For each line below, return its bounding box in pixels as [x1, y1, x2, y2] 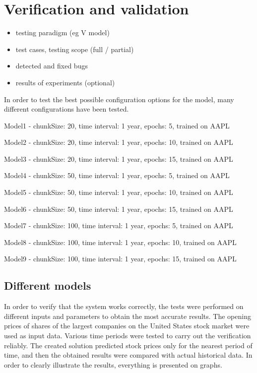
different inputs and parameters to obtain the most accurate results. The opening [4, 311, 251, 321]
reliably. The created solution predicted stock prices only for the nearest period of [4, 340, 253, 350]
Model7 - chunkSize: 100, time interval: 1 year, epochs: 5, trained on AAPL [4, 220, 233, 231]
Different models [4, 278, 91, 293]
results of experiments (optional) [15, 77, 115, 87]
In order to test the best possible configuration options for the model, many [4, 94, 234, 104]
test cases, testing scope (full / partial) [15, 44, 134, 54]
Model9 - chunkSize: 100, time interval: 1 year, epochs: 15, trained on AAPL [4, 253, 237, 264]
